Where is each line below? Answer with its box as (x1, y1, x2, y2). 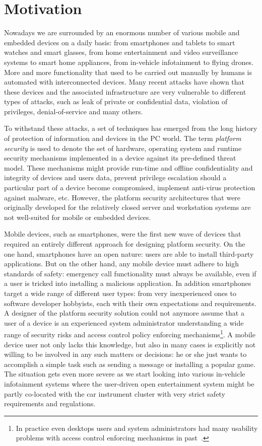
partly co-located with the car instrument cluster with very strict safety (4, 388, 225, 399)
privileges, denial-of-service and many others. (4, 106, 143, 116)
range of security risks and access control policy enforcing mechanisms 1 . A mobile (4, 328, 255, 339)
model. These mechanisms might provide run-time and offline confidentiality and (4, 162, 253, 173)
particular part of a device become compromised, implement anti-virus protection (4, 182, 255, 193)
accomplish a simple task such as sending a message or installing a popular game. (4, 358, 255, 369)
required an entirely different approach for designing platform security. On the (4, 239, 245, 249)
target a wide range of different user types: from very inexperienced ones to (4, 287, 236, 298)
